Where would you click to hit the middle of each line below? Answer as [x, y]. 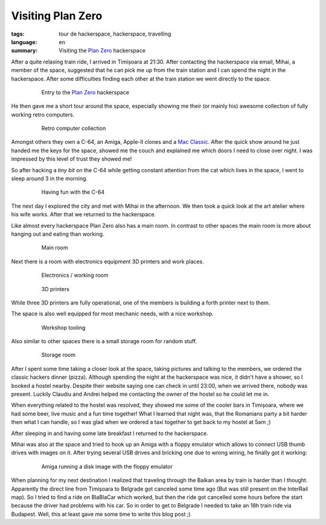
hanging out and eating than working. [58, 234]
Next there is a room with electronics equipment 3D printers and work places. [108, 261]
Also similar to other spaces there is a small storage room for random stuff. [104, 341]
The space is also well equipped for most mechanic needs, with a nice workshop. [112, 314]
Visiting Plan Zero [57, 16]
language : [24, 42]
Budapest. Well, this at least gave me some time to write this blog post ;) [101, 514]
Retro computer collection [74, 128]
